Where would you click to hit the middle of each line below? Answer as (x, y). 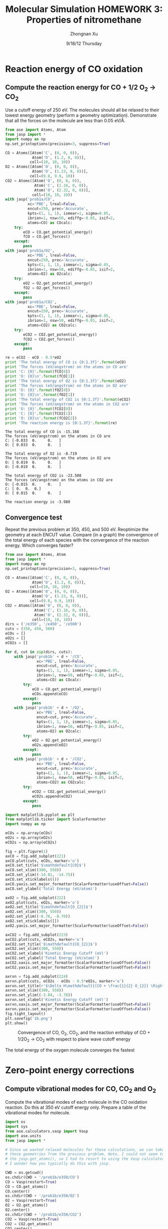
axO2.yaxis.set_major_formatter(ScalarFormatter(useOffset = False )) (77, 926)
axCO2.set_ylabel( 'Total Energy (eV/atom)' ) (52, 958)
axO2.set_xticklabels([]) (32, 921)
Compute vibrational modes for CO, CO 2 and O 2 (81, 1089)
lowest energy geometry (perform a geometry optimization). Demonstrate (81, 115)
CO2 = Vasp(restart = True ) (32, 1219)
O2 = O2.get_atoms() (27, 1205)
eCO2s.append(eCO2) (52, 796)
